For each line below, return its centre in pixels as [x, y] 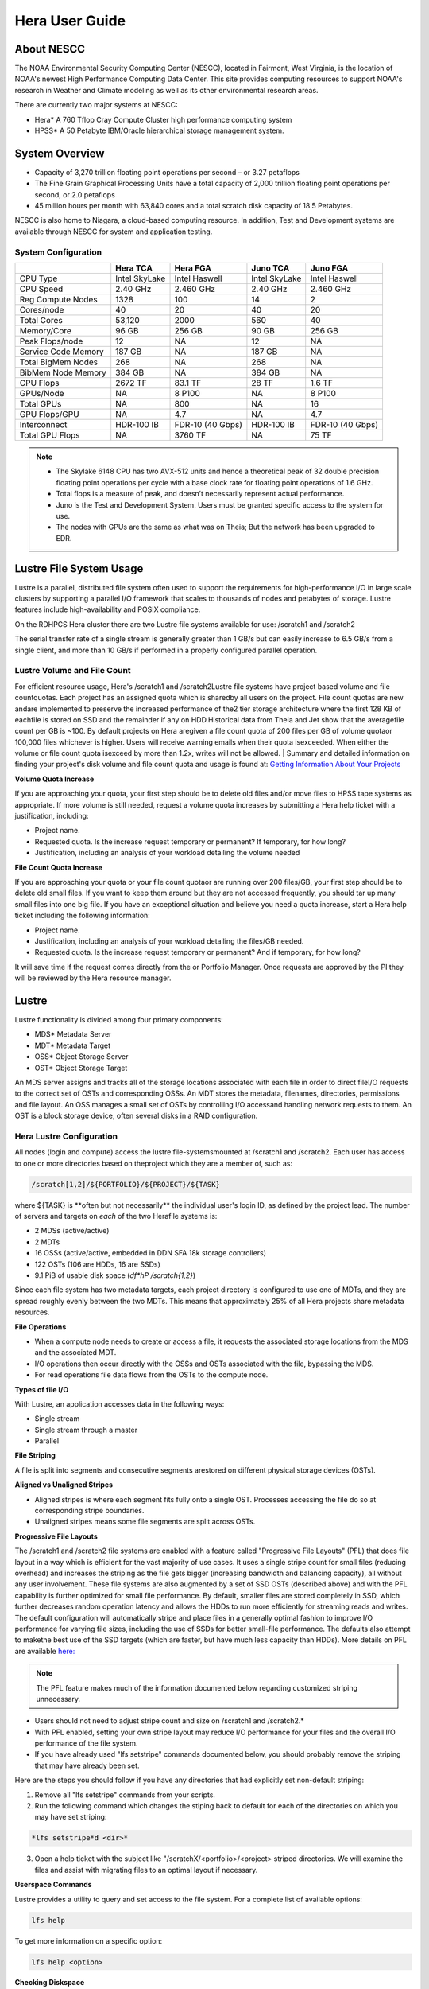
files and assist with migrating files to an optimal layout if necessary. [146, 1870]
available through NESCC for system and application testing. [114, 232]
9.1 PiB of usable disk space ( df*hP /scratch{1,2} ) [115, 1275]
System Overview [60, 153]
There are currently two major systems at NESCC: [96, 105]
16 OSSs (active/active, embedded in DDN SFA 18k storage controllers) [150, 1253]
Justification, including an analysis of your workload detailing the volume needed [167, 853]
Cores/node [42, 310]
